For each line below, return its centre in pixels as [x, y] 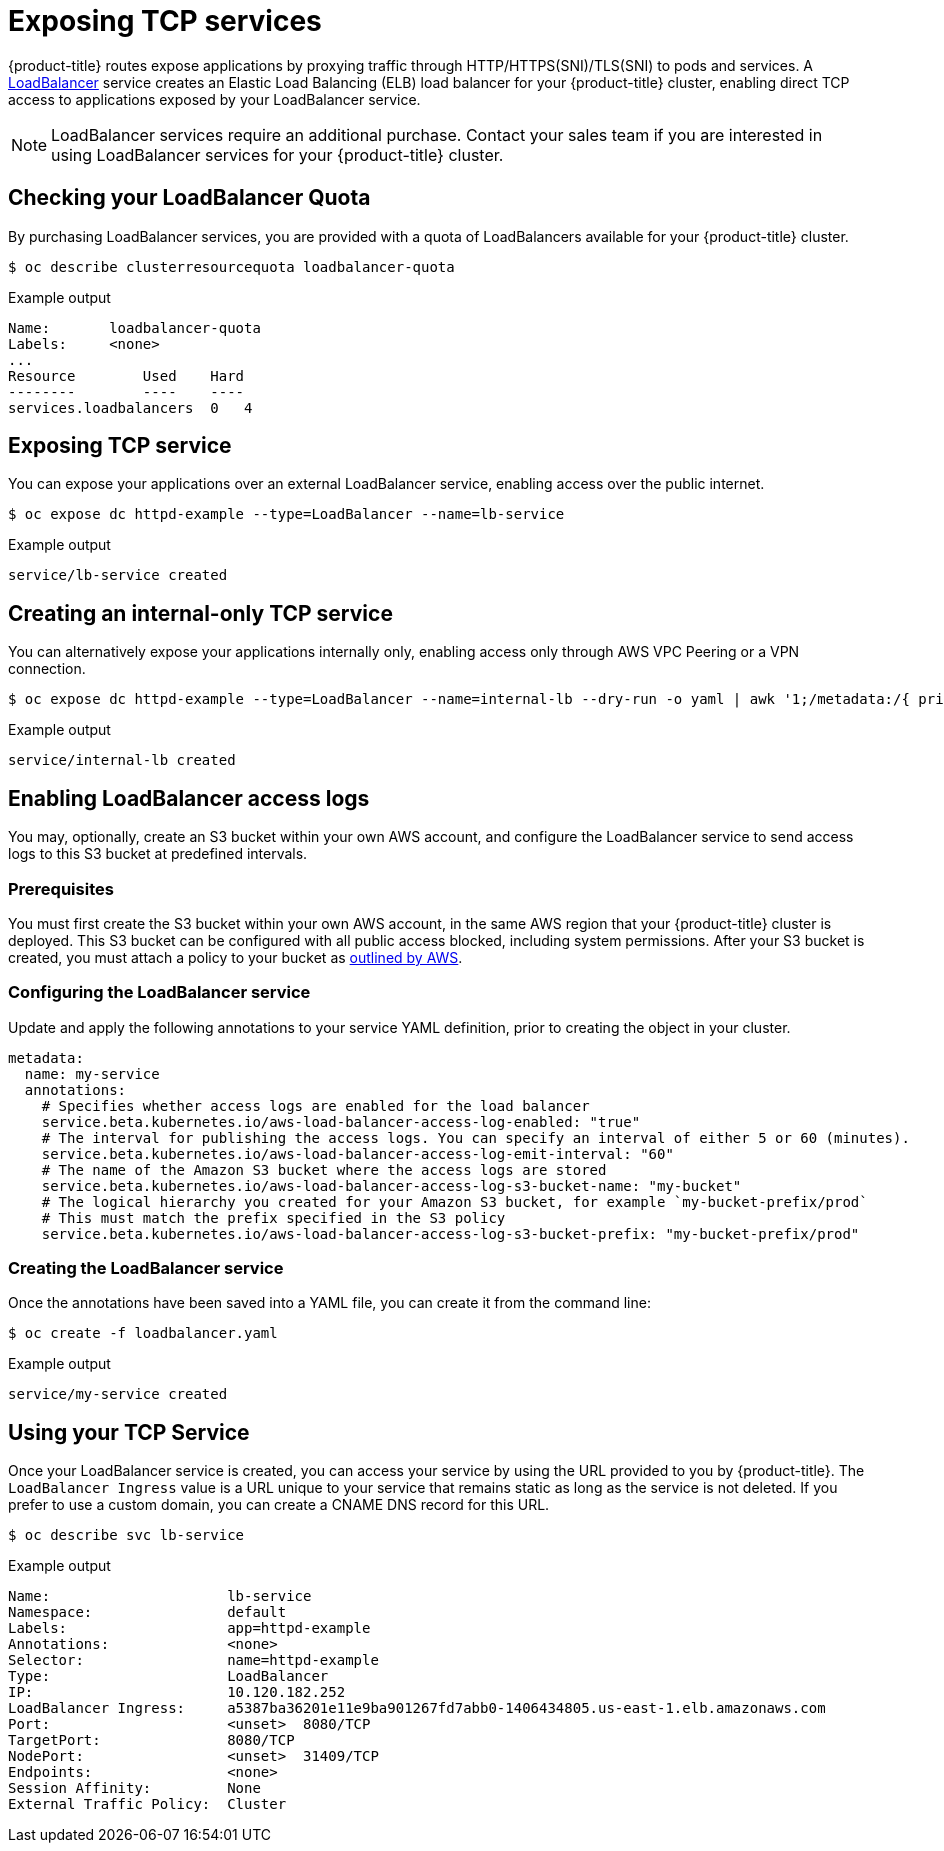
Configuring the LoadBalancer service [159, 992]
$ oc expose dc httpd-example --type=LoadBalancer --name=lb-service [286, 514]
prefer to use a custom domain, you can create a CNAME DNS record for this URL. [279, 1505]
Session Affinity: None [134, 1788]
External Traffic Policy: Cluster [147, 1804]
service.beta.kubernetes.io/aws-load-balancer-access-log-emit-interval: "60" [357, 1153]
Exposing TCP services [165, 21]
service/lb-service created [118, 575]
